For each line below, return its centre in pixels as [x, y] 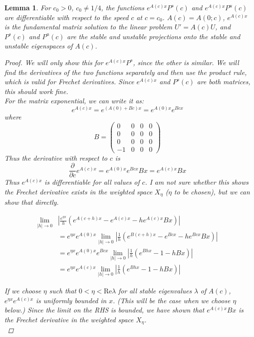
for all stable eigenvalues [155, 291]
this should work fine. [36, 91]
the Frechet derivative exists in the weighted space [78, 191]
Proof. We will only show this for [54, 62]
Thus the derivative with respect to [56, 157]
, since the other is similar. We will [186, 62]
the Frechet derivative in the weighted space [69, 319]
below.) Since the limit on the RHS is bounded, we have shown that [105, 310]
